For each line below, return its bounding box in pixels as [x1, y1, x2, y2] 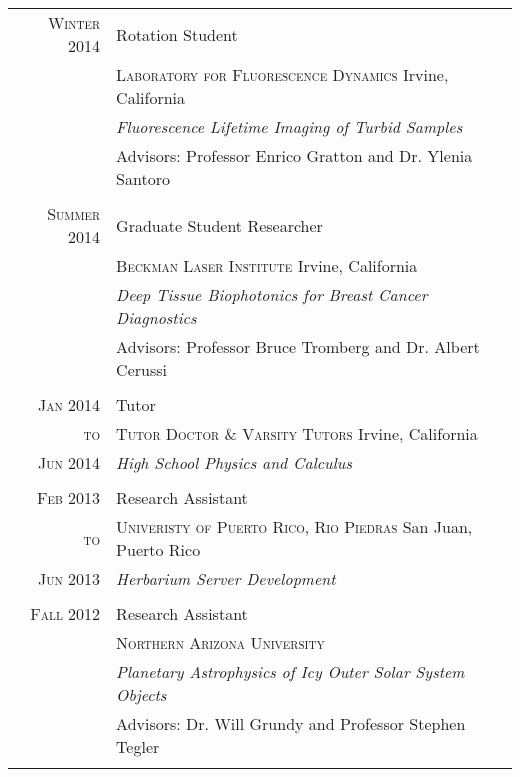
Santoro [116, 167, 170, 190]
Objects [116, 683, 167, 706]
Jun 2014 [38, 451, 101, 474]
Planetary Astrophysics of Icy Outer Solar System [116, 660, 465, 683]
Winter [47, 11, 101, 34]
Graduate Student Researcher [116, 213, 323, 237]
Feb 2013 [37, 486, 101, 509]
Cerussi [116, 358, 167, 381]
